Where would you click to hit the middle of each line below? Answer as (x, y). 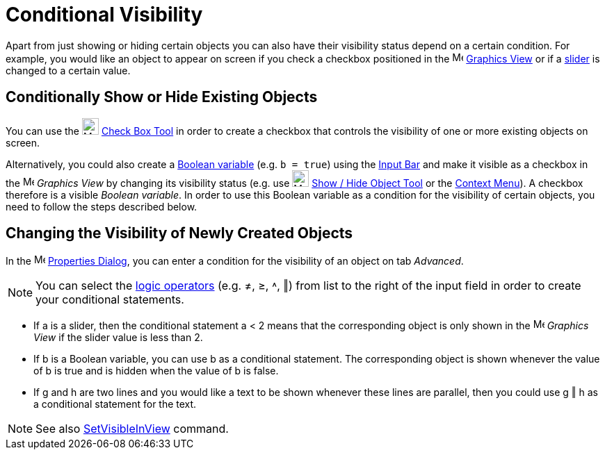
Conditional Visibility (104, 15)
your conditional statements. (110, 300)
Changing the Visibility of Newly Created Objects (179, 233)
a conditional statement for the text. (115, 404)
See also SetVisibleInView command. (132, 429)
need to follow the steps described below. (102, 206)
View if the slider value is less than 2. (118, 338)
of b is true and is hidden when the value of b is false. (156, 371)
